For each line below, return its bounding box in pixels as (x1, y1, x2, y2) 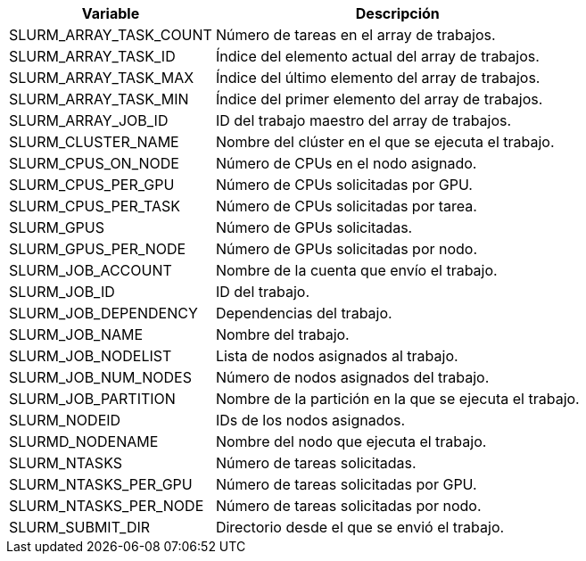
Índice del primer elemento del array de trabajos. (215, 90, 543, 108)
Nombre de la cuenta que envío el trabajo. (215, 261, 498, 279)
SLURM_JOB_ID (9, 283, 115, 301)
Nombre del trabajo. (215, 326, 350, 343)
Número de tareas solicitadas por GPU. (215, 475, 477, 493)
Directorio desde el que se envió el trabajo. (215, 518, 505, 536)
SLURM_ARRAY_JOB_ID (9, 111, 169, 129)
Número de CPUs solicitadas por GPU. (215, 176, 473, 194)
